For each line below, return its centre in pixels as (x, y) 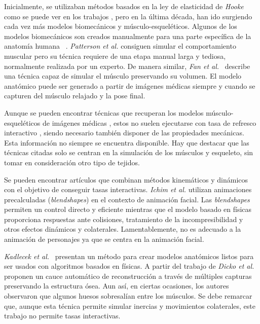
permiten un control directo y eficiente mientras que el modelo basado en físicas (128, 209)
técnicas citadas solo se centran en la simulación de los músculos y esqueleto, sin (129, 152)
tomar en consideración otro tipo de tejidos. (72, 162)
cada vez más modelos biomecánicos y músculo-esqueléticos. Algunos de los (121, 26)
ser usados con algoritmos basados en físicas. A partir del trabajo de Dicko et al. (129, 266)
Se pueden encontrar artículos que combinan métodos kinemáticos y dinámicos (126, 179)
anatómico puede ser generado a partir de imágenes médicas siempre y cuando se (130, 85)
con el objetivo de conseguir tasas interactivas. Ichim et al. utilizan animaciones (128, 189)
